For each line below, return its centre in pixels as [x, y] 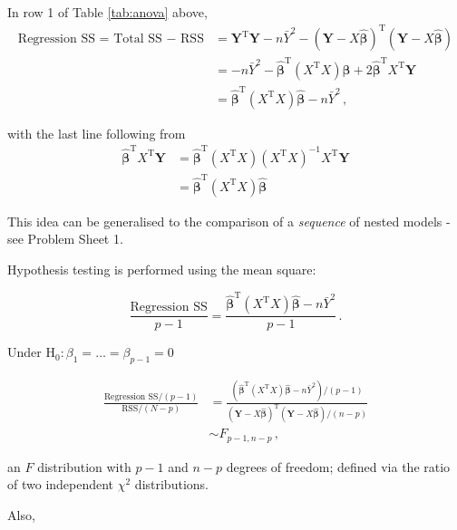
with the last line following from [97, 133]
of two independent [61, 484]
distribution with [84, 466]
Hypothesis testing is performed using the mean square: [162, 269]
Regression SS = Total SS [90, 39]
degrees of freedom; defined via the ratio [338, 466]
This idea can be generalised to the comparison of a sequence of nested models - [229, 221]
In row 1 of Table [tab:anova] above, [107, 12]
